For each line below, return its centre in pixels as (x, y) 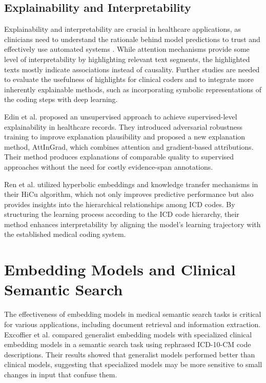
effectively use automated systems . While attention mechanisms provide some (127, 49)
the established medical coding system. (65, 234)
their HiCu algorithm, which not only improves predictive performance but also (129, 194)
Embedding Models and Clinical (120, 269)
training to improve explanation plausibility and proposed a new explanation (125, 137)
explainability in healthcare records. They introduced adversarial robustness (124, 126)
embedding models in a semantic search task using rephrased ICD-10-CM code (128, 344)
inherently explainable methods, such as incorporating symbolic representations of (133, 89)
